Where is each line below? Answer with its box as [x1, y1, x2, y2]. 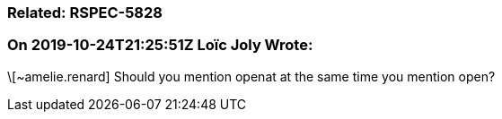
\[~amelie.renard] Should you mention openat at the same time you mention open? [7, 68, 496, 84]
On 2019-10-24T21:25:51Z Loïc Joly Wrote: [7, 36, 313, 55]
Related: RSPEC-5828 [7, 4, 163, 21]
